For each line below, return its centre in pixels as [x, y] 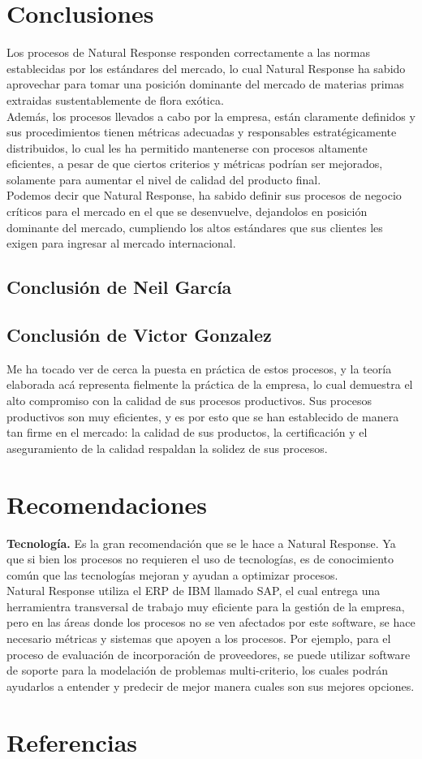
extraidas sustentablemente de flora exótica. [115, 99]
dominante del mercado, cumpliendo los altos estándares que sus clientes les [195, 227]
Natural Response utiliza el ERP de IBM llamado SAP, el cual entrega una [194, 591]
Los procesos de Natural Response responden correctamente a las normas [189, 52]
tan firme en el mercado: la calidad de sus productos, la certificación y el [187, 432]
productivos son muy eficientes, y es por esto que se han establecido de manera [203, 416]
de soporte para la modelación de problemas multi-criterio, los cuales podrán [197, 670]
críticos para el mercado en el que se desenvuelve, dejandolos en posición [187, 211]
